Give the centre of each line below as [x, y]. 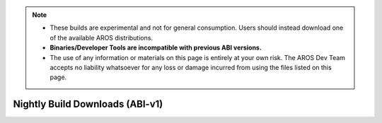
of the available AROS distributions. [102, 37]
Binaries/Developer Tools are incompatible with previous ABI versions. [156, 48]
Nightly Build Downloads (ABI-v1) [88, 104]
